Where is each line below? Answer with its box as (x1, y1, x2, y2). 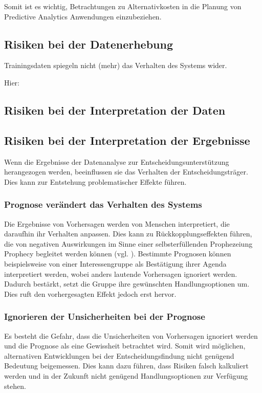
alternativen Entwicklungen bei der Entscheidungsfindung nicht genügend (4, 350, 234, 361)
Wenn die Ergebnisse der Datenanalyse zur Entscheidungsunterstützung (4, 156, 229, 167)
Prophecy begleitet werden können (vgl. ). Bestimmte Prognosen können (4, 248, 231, 259)
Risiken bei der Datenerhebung (4, 36, 173, 52)
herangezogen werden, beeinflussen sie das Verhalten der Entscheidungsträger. (4, 166, 248, 177)
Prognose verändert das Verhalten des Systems (4, 198, 202, 211)
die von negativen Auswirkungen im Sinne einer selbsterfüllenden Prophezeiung (4, 238, 253, 249)
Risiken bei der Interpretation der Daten (4, 102, 226, 118)
